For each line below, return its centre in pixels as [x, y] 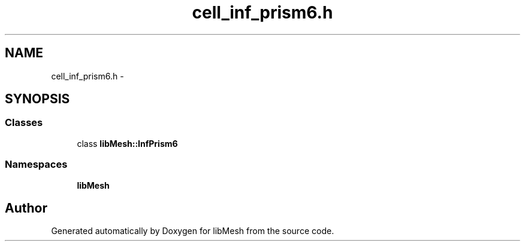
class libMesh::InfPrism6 [127, 143]
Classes [24, 123]
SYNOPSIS [37, 99]
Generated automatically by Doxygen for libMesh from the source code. [193, 231]
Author [26, 208]
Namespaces [36, 164]
